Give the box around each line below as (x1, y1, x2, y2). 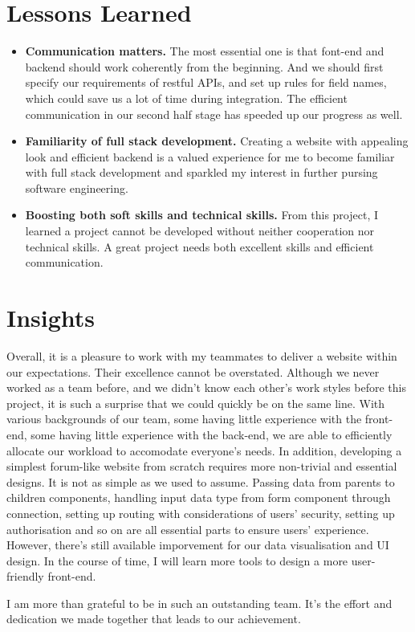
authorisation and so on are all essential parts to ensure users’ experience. (6, 520, 369, 537)
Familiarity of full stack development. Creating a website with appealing (25, 133, 409, 149)
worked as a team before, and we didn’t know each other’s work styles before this (6, 379, 406, 396)
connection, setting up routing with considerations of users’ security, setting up (6, 504, 395, 521)
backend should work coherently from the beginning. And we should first (25, 58, 384, 75)
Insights (6, 301, 96, 334)
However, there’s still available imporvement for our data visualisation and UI (6, 536, 389, 553)
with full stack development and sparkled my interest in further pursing (25, 164, 378, 181)
